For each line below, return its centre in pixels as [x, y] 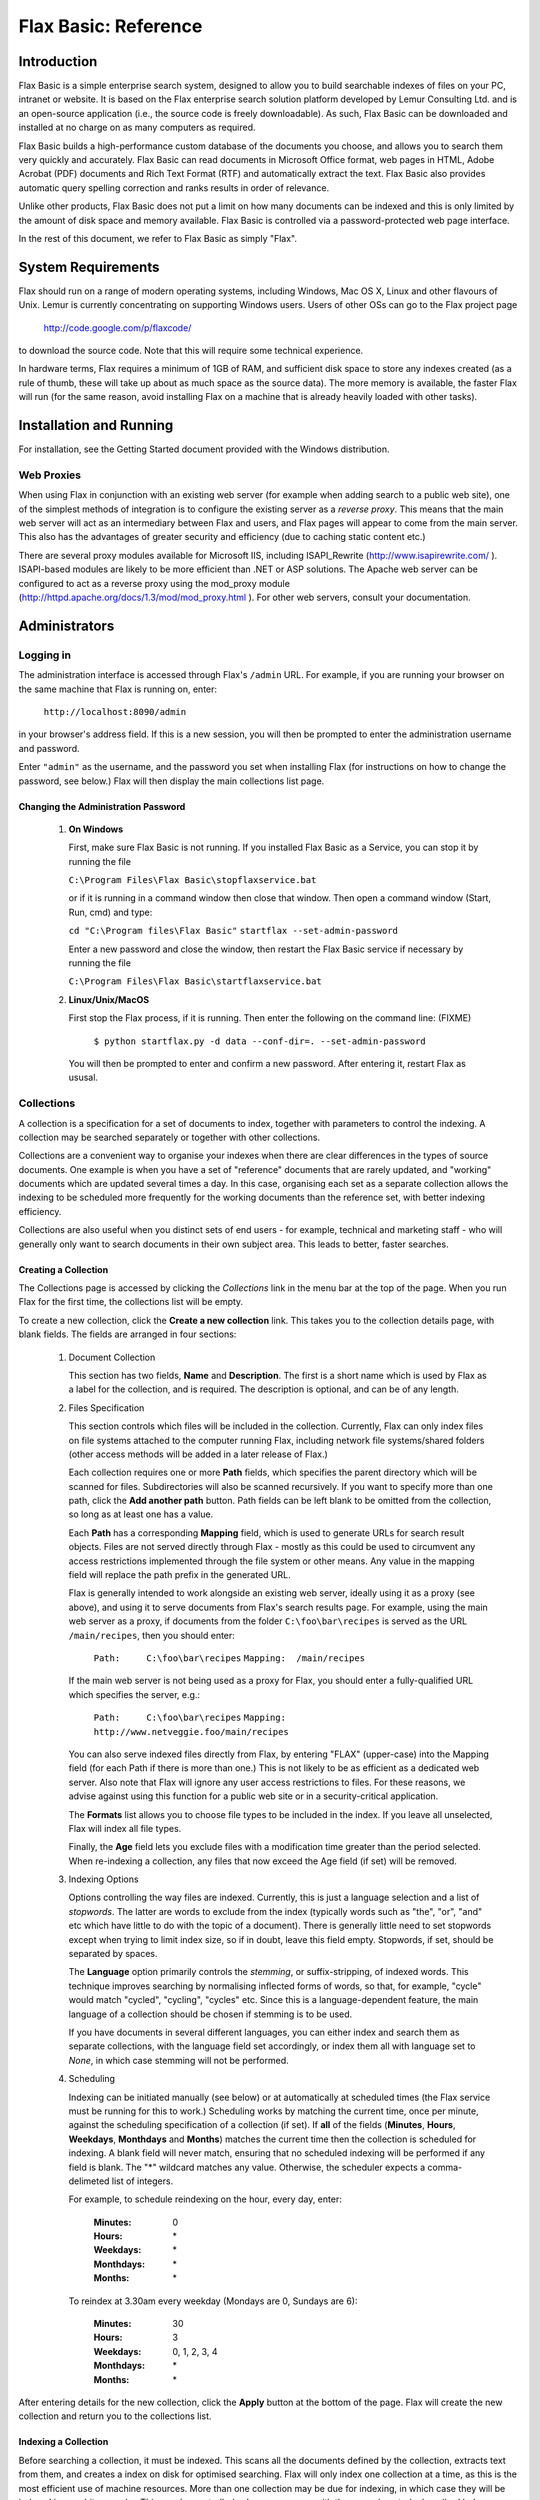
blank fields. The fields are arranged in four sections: [127, 1334]
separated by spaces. [113, 1954]
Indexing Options [103, 1879]
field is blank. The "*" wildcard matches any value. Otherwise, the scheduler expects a [247, 2167]
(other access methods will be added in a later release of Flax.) [198, 1454]
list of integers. [142, 2181]
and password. [49, 748]
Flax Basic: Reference [110, 26]
